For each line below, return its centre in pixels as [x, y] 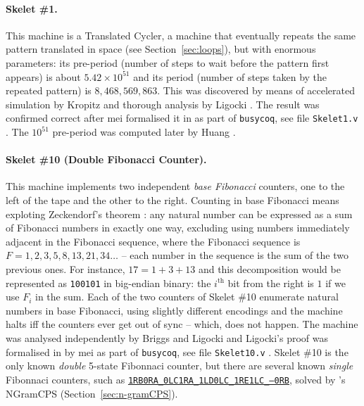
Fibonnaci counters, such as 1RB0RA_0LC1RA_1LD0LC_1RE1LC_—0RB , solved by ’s [176, 379]
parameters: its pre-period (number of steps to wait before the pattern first [168, 62]
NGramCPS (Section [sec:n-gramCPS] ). [92, 393]
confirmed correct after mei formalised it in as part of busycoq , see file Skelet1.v [182, 118]
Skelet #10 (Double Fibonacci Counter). [106, 159]
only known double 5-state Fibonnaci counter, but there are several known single [180, 366]
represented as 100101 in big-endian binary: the [108, 283]
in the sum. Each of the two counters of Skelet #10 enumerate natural [187, 297]
